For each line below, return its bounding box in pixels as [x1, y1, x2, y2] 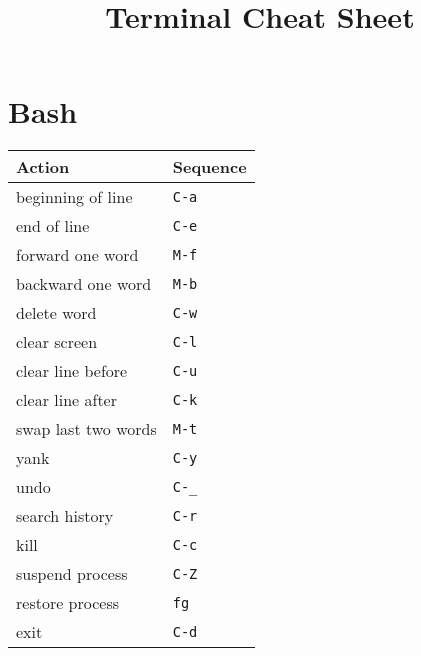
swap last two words [16, 417, 157, 441]
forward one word [16, 243, 139, 267]
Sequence [172, 155, 247, 179]
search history [16, 504, 114, 528]
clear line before [16, 359, 128, 383]
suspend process [16, 562, 128, 586]
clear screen [16, 330, 98, 354]
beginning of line [16, 185, 133, 209]
